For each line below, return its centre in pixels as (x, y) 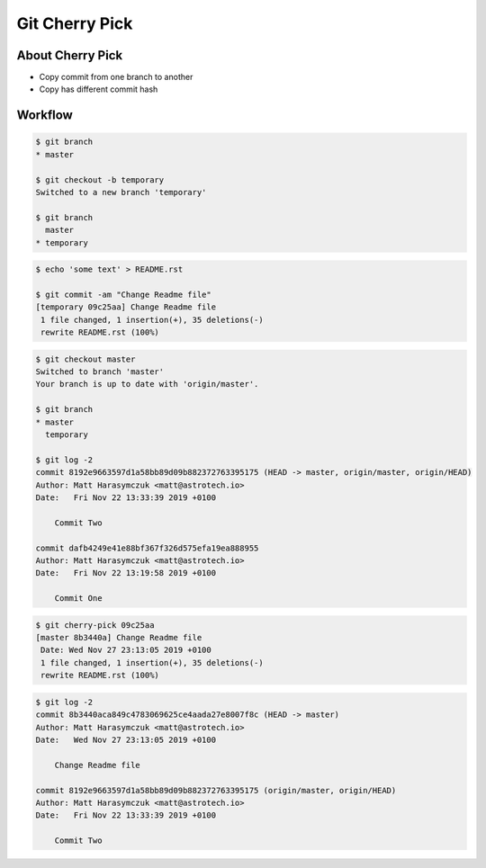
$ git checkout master (85, 359)
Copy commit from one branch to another (116, 77)
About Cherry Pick (70, 55)
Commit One (78, 599)
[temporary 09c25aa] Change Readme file (126, 307)
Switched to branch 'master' (100, 372)
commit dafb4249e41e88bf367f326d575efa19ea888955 (147, 548)
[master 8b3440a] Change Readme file (119, 638)
